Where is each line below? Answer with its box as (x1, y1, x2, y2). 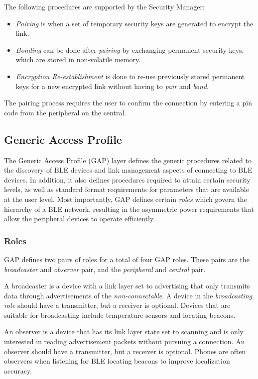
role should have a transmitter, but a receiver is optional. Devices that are (4, 300, 231, 310)
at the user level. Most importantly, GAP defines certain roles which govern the (4, 193, 247, 204)
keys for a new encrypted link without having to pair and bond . (15, 81, 209, 91)
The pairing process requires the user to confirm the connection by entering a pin (4, 97, 252, 108)
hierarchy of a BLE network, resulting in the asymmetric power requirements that (4, 203, 254, 214)
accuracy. (4, 365, 32, 376)
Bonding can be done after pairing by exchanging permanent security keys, (15, 44, 244, 55)
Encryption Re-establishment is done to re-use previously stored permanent (15, 71, 245, 81)
